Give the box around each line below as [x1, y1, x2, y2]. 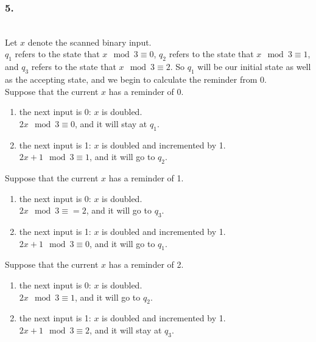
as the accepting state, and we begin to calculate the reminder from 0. [5, 73, 267, 85]
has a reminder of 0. [108, 85, 184, 97]
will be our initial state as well [197, 60, 311, 73]
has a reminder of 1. [108, 171, 184, 184]
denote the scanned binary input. [27, 35, 152, 48]
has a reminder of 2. [108, 258, 184, 271]
